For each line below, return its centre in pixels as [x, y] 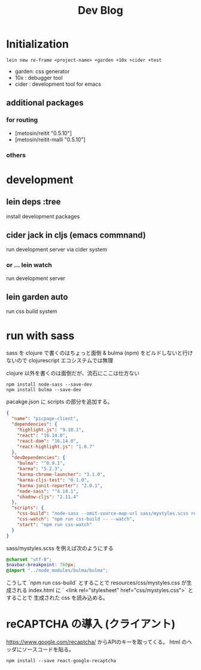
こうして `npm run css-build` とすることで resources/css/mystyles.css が [97, 583]
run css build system [32, 311]
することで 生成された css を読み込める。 [57, 598]
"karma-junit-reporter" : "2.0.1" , [60, 486]
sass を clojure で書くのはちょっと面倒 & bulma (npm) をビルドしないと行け [100, 353]
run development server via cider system [57, 250]
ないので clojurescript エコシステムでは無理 [60, 360]
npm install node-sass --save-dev [49, 384]
